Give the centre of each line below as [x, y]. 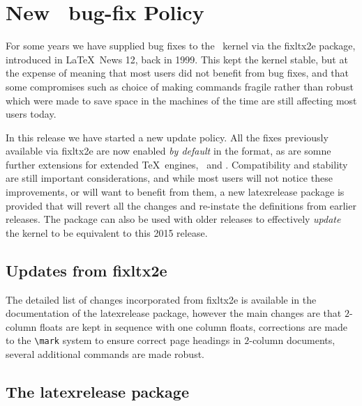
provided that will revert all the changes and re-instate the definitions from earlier [181, 205]
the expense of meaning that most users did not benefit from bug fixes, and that [178, 73]
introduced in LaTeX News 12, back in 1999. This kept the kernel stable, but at [177, 59]
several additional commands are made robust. [105, 354]
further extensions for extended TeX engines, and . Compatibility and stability [177, 164]
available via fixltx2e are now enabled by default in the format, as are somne [168, 151]
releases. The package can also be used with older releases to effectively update [173, 219]
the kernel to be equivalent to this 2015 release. [107, 232]
